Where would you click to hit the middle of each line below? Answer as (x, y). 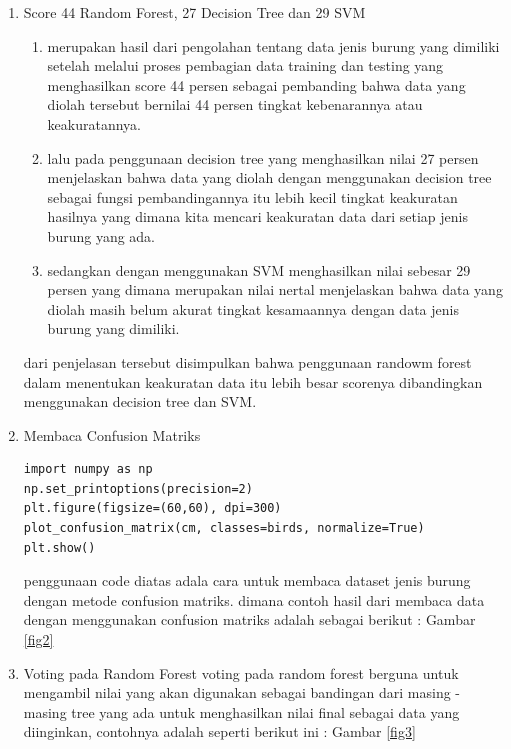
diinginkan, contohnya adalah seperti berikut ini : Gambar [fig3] (219, 731)
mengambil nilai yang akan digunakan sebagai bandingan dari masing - (241, 692)
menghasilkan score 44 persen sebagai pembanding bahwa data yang (256, 84)
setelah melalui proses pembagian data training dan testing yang (245, 65)
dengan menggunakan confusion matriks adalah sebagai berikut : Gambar (249, 619)
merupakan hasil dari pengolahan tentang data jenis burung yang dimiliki (273, 45)
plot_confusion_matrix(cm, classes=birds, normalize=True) (224, 528)
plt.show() (59, 547)
